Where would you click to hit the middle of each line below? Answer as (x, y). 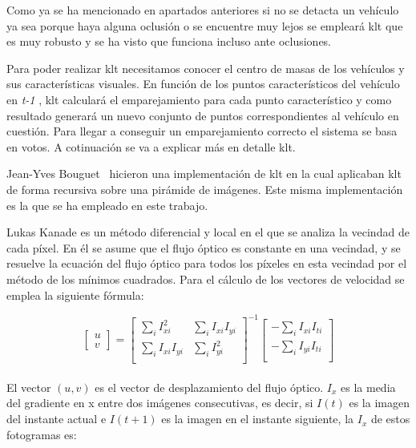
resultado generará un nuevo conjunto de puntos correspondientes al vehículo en (203, 115)
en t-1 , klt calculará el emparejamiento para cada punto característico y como (199, 99)
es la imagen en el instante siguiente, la (258, 419)
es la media (368, 387)
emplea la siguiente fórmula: (75, 295)
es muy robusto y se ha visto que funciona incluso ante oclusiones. (169, 41)
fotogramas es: (42, 434)
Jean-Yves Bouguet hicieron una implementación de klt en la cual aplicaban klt (204, 174)
